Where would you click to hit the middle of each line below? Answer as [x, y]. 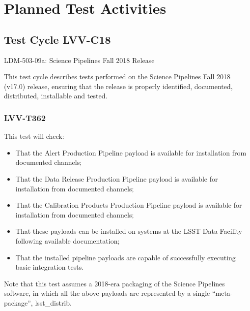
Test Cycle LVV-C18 [57, 39]
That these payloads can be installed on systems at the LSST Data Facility [129, 231]
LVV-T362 [25, 117]
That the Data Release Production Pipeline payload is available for [117, 178]
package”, [18, 302]
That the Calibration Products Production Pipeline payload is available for [129, 205]
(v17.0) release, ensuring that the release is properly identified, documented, [118, 86]
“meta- [222, 293]
